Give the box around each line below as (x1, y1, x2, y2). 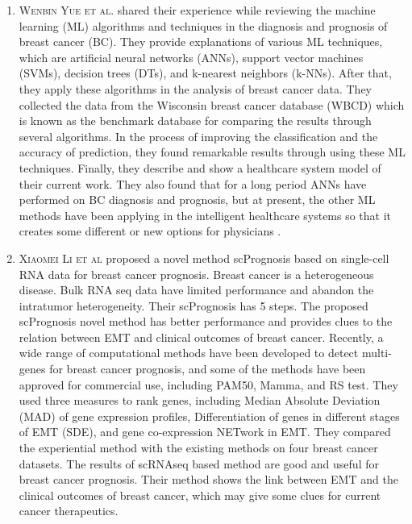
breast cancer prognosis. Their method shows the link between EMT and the (19, 471, 398, 488)
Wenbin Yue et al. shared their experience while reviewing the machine (19, 2, 376, 18)
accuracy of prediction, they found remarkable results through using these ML (19, 143, 406, 160)
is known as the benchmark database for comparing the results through (19, 112, 372, 129)
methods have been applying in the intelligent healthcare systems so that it (19, 206, 392, 223)
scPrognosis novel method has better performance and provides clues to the (19, 313, 393, 330)
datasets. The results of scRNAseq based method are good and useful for (19, 455, 379, 472)
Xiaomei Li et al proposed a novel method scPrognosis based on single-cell (19, 249, 389, 266)
